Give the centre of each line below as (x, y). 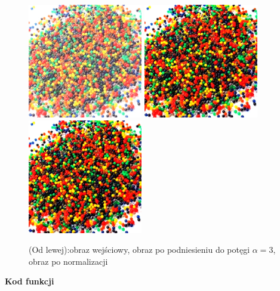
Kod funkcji (30, 281)
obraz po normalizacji (68, 261)
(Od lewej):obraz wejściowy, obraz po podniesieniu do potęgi (139, 250)
